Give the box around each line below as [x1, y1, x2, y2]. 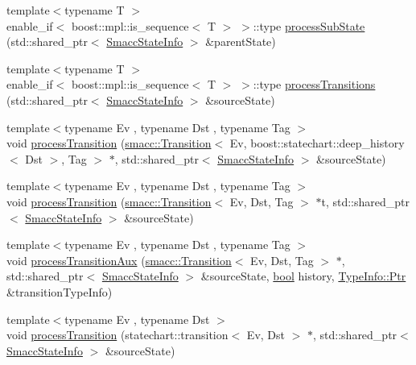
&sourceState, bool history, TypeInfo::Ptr [200, 268, 406, 284]
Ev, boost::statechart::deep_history [229, 135, 405, 151]
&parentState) [205, 33, 276, 50]
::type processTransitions [253, 76, 376, 93]
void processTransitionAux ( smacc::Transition [6, 251, 232, 268]
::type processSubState [253, 17, 365, 34]
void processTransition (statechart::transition [6, 326, 229, 343]
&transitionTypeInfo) [6, 283, 113, 300]
